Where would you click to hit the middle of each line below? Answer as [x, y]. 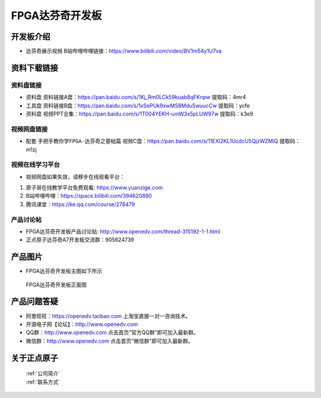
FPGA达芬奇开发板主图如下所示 [64, 271]
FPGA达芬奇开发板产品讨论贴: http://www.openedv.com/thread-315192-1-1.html [123, 231]
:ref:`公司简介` [43, 374]
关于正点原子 [34, 358]
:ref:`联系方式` [43, 382]
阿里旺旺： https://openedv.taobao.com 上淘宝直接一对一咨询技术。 [108, 316]
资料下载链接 [34, 68]
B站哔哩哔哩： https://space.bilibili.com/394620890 [89, 196]
